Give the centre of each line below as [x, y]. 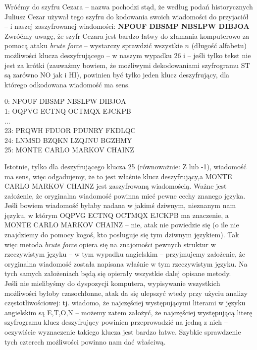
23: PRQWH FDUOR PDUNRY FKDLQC [70, 130]
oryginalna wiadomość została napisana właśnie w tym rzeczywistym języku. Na [126, 263]
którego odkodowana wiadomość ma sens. [67, 84]
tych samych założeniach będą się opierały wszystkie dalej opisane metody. [118, 273]
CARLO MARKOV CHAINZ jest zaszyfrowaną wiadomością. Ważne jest [116, 186]
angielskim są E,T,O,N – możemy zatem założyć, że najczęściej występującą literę [128, 312]
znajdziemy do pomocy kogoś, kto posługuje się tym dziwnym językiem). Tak [122, 235]
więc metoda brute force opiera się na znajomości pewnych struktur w [110, 244]
